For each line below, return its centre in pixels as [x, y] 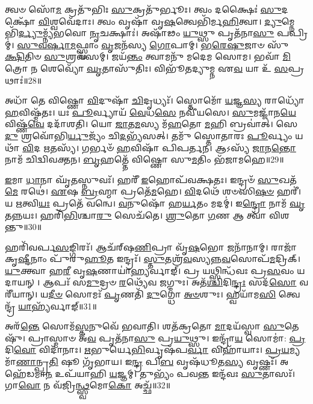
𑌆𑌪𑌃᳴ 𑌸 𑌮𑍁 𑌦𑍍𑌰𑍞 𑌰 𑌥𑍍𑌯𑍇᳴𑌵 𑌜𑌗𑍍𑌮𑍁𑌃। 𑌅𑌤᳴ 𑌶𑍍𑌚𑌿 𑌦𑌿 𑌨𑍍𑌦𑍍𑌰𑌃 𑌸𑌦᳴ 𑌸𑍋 [169, 282]
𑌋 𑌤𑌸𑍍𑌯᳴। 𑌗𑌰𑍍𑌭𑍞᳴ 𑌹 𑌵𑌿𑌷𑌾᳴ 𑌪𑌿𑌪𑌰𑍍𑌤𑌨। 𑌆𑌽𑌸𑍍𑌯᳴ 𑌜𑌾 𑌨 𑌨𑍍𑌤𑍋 [170, 147]
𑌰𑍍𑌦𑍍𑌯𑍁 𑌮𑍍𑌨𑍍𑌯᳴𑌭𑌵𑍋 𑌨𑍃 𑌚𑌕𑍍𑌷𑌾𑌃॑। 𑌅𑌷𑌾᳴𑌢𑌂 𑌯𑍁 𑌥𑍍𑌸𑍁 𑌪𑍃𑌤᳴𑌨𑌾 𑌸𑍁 [146, 33]
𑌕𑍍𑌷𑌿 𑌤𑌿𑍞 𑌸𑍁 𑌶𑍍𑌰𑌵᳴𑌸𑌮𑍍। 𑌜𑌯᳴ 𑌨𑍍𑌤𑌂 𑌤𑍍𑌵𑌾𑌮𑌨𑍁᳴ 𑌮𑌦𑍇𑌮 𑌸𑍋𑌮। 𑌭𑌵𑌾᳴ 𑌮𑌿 [148, 56]
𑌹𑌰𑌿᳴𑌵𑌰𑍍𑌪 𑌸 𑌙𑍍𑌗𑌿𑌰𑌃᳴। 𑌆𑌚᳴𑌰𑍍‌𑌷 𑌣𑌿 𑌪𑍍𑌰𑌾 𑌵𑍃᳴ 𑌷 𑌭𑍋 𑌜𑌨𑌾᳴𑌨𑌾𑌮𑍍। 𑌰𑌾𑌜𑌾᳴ [151, 247]
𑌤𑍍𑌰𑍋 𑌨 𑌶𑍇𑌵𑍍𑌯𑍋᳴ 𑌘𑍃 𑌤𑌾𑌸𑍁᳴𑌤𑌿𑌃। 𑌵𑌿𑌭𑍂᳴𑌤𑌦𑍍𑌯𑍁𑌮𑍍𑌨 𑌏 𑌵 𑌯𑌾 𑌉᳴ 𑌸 [147, 68]
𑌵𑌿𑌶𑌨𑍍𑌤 [279, 215]
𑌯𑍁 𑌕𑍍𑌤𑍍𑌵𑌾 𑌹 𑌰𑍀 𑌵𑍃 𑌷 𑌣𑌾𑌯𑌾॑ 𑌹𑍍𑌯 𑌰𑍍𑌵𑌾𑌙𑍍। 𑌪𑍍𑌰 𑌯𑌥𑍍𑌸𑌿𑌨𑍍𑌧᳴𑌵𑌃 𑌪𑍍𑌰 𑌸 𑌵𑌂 [150, 270]
